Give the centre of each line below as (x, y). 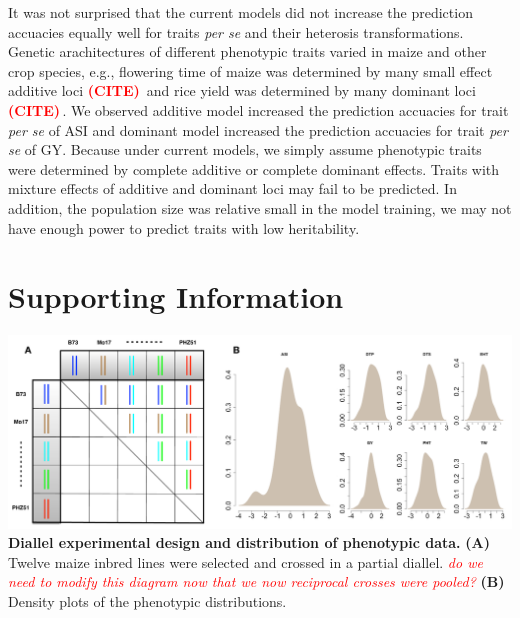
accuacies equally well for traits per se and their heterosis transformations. (236, 31)
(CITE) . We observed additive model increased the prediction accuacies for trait (258, 109)
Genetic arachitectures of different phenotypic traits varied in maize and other (247, 51)
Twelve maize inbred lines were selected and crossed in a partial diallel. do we (245, 561)
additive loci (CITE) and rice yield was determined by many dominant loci (242, 90)
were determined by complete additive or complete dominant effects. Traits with (254, 168)
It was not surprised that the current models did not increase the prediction (240, 12)
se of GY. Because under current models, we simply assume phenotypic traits (245, 149)
